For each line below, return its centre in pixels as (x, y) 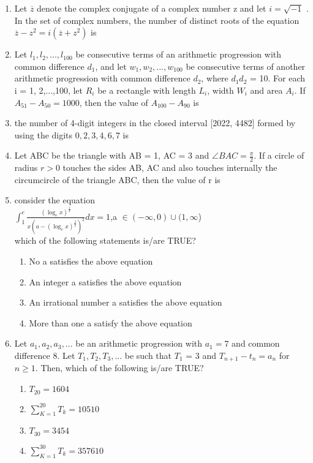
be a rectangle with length (147, 90)
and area (266, 90)
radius (26, 168)
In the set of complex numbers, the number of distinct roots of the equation (157, 20)
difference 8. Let (45, 356)
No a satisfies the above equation (91, 261)
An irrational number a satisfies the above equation (126, 302)
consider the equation (55, 200)
